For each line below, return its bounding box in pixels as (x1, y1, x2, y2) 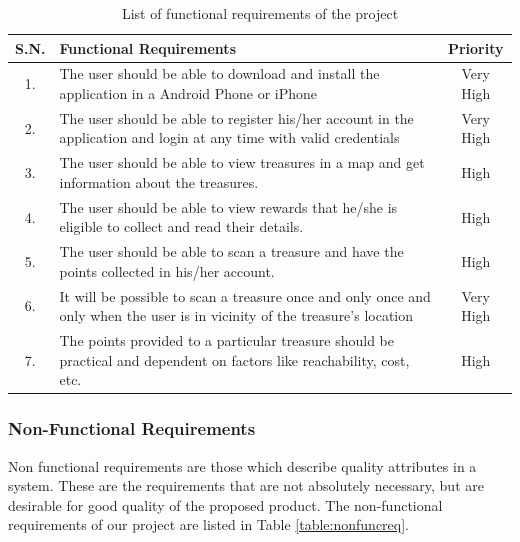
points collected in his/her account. (59, 260, 275, 281)
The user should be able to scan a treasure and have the (59, 241, 404, 262)
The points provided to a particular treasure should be (59, 330, 394, 351)
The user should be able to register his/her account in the (59, 107, 414, 128)
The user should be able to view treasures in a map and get (59, 152, 425, 173)
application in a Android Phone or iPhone (59, 83, 318, 104)
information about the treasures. (59, 171, 259, 192)
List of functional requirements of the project (121, 3, 399, 23)
